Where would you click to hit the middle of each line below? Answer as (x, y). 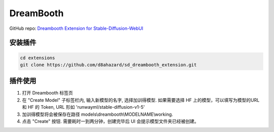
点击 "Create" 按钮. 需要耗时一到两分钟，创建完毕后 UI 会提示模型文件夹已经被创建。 (110, 121)
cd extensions (38, 58)
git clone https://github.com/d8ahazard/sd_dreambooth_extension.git (108, 65)
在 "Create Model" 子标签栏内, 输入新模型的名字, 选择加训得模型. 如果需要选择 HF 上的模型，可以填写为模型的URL (141, 100)
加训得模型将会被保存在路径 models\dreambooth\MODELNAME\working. (98, 114)
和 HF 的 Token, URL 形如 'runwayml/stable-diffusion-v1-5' (83, 107)
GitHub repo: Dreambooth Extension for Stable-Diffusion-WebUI (76, 28)
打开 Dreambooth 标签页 (47, 93)
